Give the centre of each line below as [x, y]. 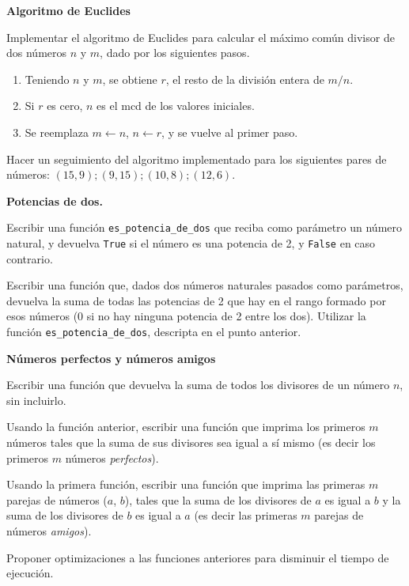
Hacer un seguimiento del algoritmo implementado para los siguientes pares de [197, 159]
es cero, [65, 106]
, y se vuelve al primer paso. [230, 132]
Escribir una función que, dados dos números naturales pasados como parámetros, [205, 285]
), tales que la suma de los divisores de [218, 499]
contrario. [30, 258]
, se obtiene [130, 79]
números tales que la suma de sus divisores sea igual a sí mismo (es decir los [191, 442]
